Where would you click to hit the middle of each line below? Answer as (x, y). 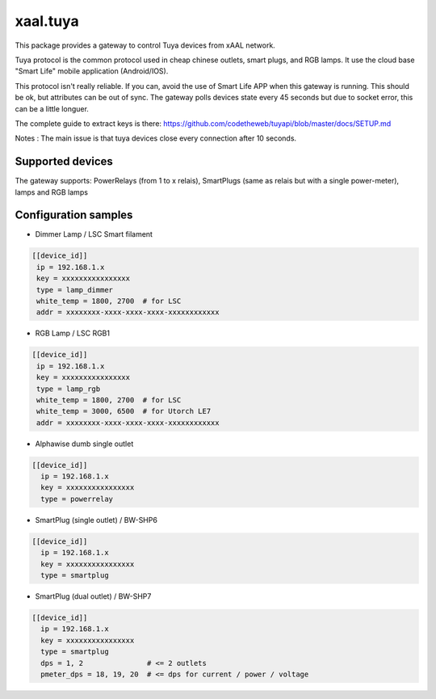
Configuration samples (74, 215)
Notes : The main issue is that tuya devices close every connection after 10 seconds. (156, 138)
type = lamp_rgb (69, 389)
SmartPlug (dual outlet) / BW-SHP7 (93, 596)
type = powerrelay (77, 499)
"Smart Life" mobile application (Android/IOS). (92, 71)
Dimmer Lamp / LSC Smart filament (94, 234)
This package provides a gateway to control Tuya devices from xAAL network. (145, 45)
